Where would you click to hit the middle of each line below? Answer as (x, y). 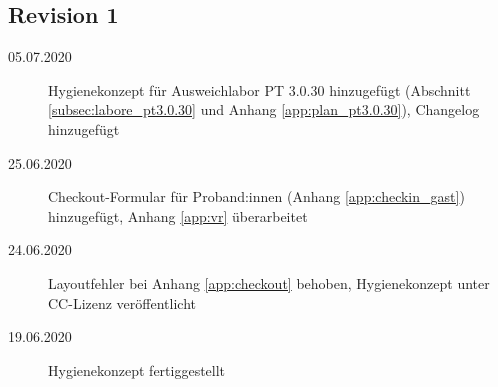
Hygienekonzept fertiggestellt (137, 369)
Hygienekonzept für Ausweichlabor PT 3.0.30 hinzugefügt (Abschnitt (259, 89)
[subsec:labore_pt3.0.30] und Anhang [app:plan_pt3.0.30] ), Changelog (264, 109)
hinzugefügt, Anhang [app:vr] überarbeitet (178, 215)
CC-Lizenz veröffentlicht (122, 302)
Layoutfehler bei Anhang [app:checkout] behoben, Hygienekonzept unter (269, 282)
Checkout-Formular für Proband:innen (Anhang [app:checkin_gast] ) (256, 196)
